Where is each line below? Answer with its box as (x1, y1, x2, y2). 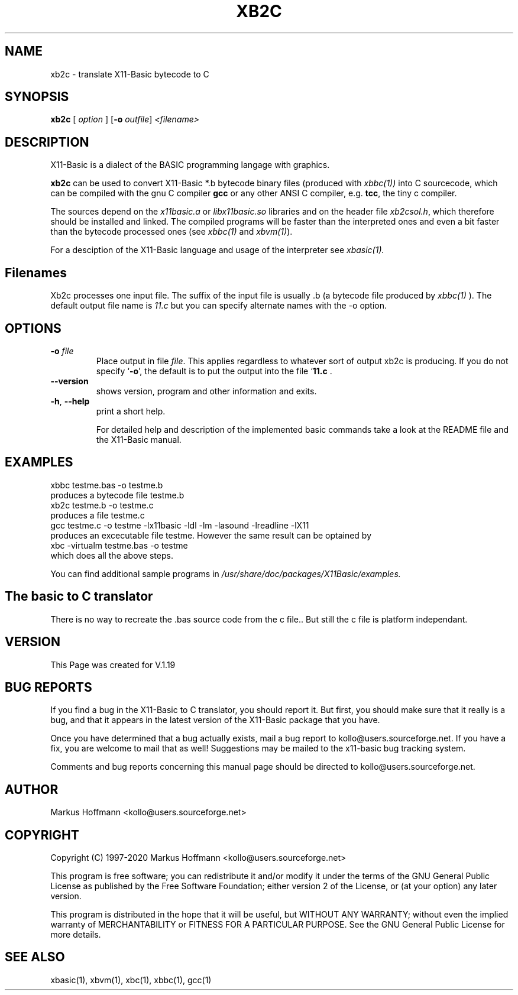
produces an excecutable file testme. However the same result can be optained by (50, 530, 372, 540)
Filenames (5, 265, 67, 280)
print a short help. (96, 406, 166, 416)
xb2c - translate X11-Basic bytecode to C (50, 69, 209, 79)
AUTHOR (5, 782, 59, 797)
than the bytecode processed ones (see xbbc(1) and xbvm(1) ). (50, 226, 293, 237)
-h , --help (50, 396, 90, 406)
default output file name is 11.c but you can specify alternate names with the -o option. (50, 300, 387, 311)
